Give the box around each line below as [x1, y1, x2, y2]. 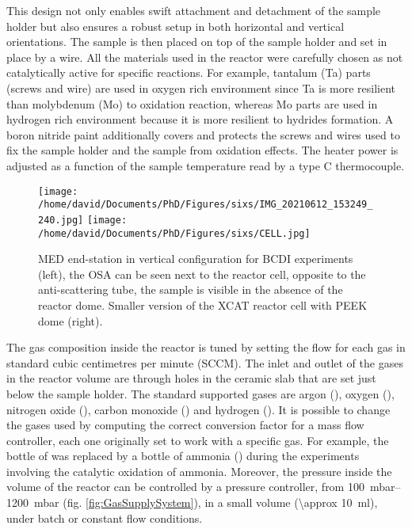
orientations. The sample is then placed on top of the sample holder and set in [6, 33, 387, 50]
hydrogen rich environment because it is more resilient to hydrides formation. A [6, 111, 394, 127]
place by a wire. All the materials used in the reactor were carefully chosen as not [6, 48, 403, 65]
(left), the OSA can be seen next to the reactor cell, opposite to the [38, 265, 366, 282]
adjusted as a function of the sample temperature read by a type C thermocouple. [6, 157, 405, 173]
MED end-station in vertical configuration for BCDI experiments [38, 250, 353, 267]
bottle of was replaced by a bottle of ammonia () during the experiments [6, 447, 360, 464]
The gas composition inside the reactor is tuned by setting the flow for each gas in [6, 339, 406, 356]
